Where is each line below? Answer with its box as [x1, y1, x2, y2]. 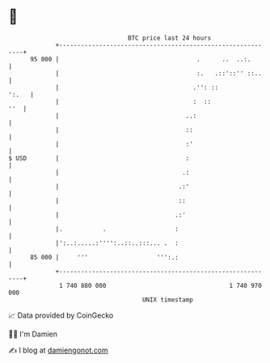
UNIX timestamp [141, 295, 194, 304]
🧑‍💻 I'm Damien [8, 329, 58, 339]
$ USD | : [8, 154, 190, 163]
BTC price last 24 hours [128, 34, 212, 42]
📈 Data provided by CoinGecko [8, 310, 114, 320]
